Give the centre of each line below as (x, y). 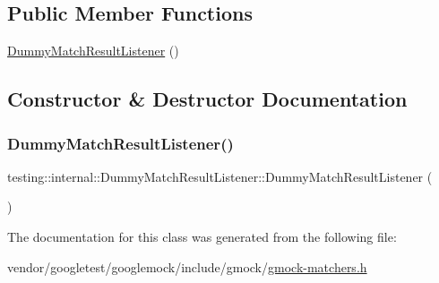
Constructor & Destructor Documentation (207, 99)
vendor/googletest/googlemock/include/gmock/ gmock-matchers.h (187, 266)
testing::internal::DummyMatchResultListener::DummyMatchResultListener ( (220, 176)
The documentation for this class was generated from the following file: (202, 236)
